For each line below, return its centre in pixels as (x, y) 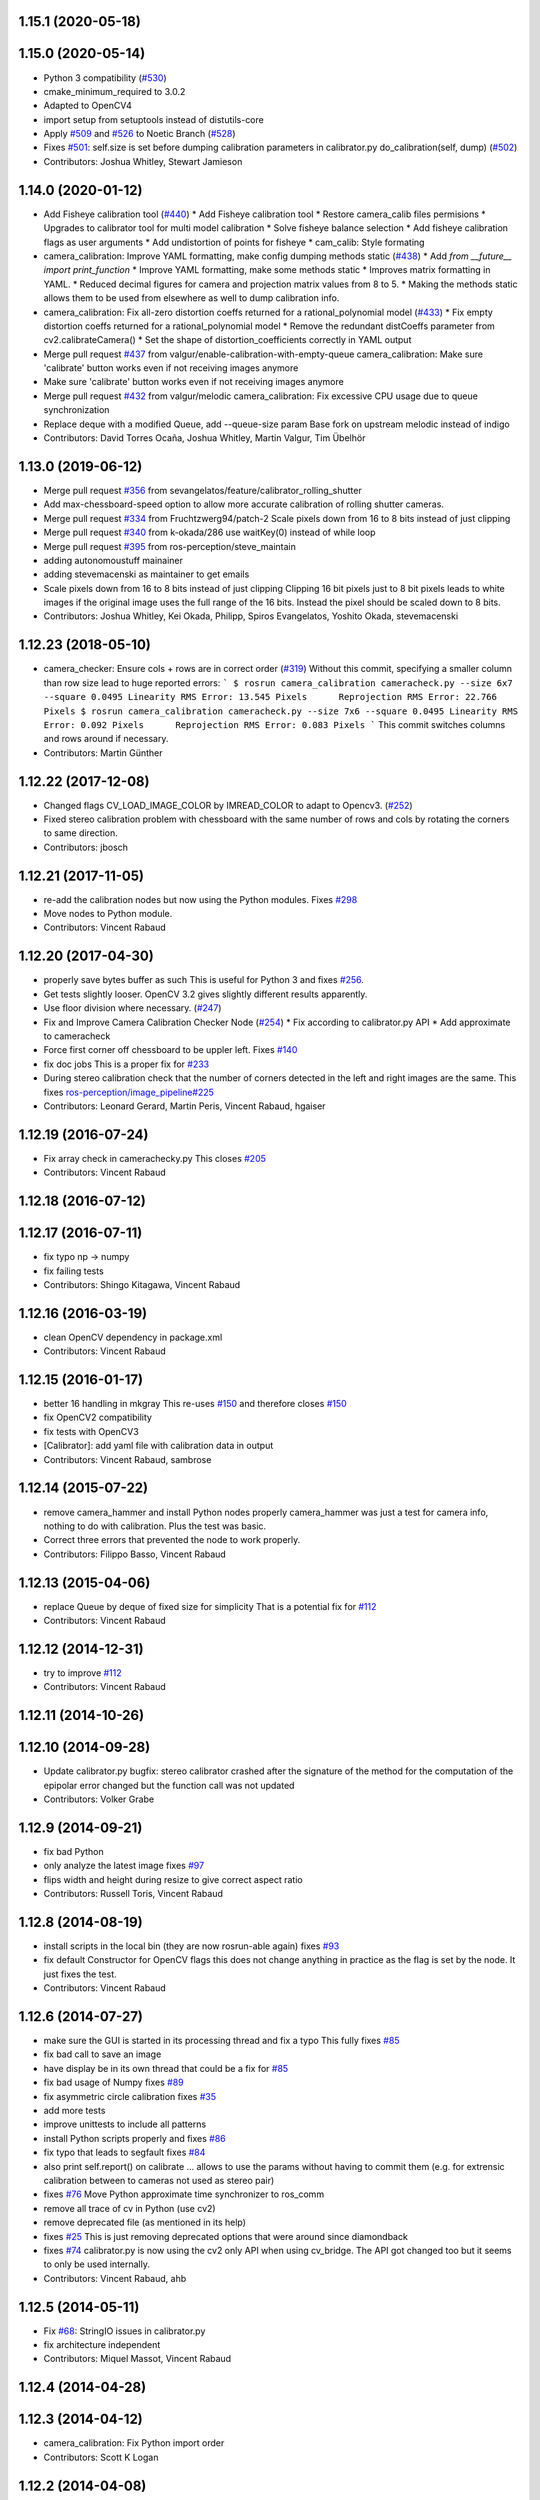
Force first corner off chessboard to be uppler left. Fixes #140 (170, 1050)
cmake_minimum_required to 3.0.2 (114, 91)
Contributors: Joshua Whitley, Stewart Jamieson (143, 161)
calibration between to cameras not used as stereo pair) (159, 2180)
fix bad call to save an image (102, 2054)
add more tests (74, 2111)
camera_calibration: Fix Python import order (134, 2443)
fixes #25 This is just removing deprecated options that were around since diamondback (226, 2236)
